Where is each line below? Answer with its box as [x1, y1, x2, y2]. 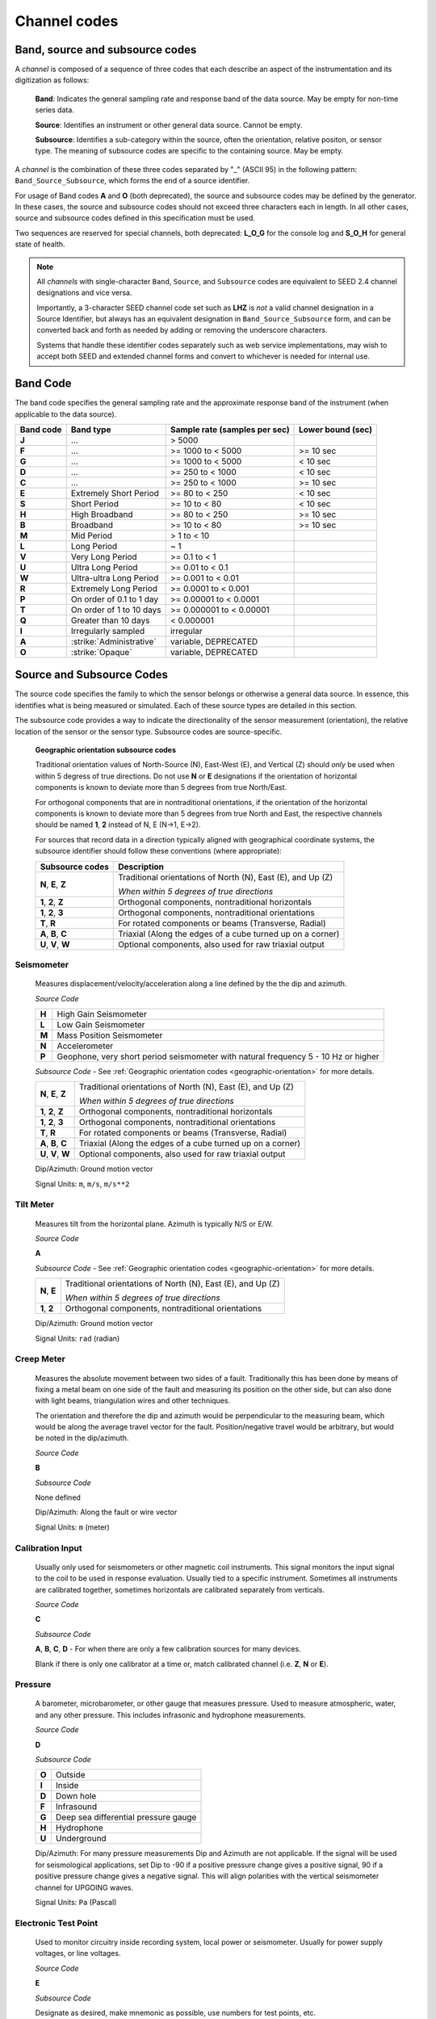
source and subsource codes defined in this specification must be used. [15, 213, 256, 223]
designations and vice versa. [36, 288, 132, 298]
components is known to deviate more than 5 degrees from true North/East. [35, 783, 287, 792]
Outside [55, 1769, 86, 1781]
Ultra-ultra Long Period [70, 572, 159, 583]
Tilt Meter [15, 1199, 55, 1211]
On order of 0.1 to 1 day [70, 594, 159, 605]
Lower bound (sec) [299, 424, 373, 435]
